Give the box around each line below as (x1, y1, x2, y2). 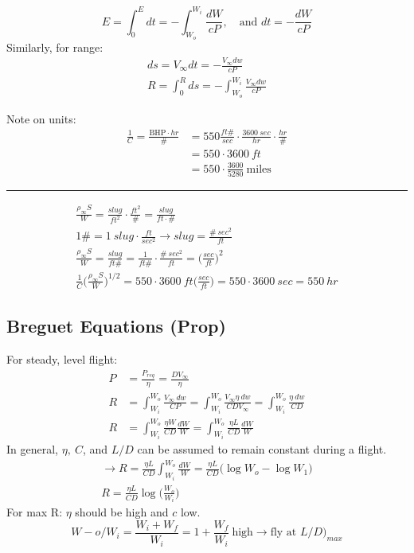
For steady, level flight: (6, 350, 118, 367)
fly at (270, 527, 297, 539)
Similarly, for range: (6, 38, 103, 55)
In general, (6, 441, 58, 458)
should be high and (75, 504, 169, 520)
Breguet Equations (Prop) (6, 313, 226, 338)
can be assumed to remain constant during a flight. (137, 441, 387, 458)
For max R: (6, 504, 63, 520)
